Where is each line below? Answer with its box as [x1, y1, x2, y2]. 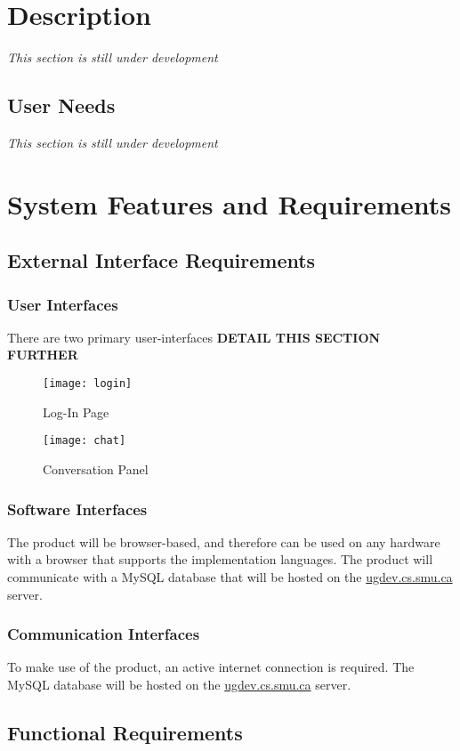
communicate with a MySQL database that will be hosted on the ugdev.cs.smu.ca [7, 567, 453, 585]
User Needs [7, 92, 116, 119]
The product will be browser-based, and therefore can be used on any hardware [7, 532, 440, 551]
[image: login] [43, 377, 133, 391]
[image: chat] [43, 434, 126, 448]
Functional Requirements [7, 718, 243, 746]
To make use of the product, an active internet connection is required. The [7, 658, 415, 676]
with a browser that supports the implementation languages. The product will [7, 550, 433, 569]
